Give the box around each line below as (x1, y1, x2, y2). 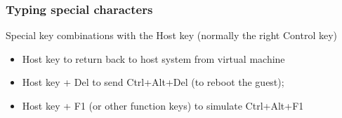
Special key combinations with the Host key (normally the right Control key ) (6, 28, 338, 43)
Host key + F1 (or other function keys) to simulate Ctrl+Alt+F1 (22, 98, 304, 112)
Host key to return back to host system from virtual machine (22, 51, 285, 66)
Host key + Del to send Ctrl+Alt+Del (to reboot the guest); (22, 75, 284, 89)
